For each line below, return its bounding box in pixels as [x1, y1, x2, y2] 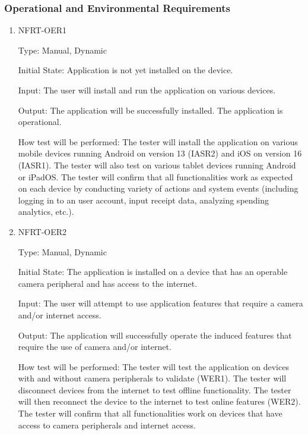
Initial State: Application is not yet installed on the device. [18, 64, 233, 76]
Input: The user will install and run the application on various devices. [18, 84, 276, 96]
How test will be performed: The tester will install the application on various [18, 135, 298, 148]
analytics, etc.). [18, 205, 74, 218]
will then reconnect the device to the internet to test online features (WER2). [18, 395, 301, 408]
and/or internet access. [18, 308, 101, 321]
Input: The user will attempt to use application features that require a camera [18, 297, 303, 309]
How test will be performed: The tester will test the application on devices [18, 360, 289, 373]
